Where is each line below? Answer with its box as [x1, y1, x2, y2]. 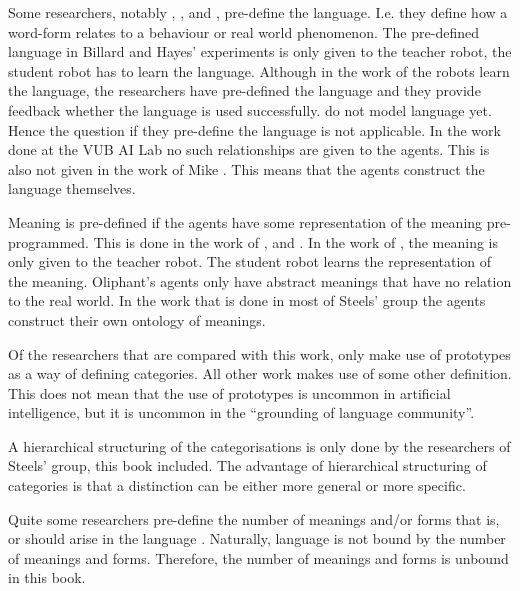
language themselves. [8, 178, 136, 199]
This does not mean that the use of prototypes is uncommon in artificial [8, 382, 451, 403]
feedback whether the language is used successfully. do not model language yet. [8, 99, 492, 120]
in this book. [8, 567, 86, 588]
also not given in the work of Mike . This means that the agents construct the [8, 158, 485, 179]
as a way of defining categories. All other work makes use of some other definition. [8, 363, 512, 384]
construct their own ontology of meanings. [8, 309, 266, 330]
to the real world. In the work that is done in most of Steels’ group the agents [8, 290, 486, 311]
